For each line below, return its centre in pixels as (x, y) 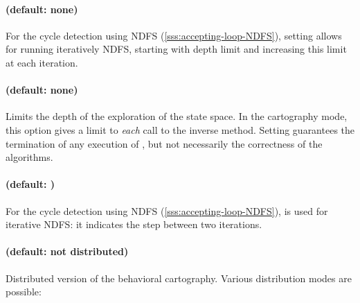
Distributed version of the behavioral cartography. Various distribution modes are (179, 278)
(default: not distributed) (67, 251)
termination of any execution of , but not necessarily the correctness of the (164, 143)
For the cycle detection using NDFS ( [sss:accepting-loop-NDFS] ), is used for (167, 210)
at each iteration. (42, 62)
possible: (24, 292)
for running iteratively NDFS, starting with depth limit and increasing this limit (176, 49)
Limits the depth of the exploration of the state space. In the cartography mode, (177, 116)
